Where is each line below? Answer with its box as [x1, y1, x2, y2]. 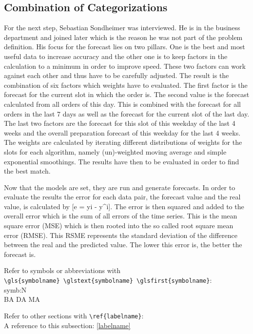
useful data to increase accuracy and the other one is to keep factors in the [4, 51, 228, 61]
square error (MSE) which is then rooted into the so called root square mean [4, 220, 234, 231]
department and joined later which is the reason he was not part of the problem [4, 32, 243, 42]
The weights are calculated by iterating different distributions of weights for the [4, 137, 242, 147]
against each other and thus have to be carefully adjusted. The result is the [4, 70, 229, 80]
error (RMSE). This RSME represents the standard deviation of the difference [4, 230, 237, 240]
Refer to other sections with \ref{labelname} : [4, 310, 144, 320]
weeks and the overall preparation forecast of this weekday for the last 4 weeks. [4, 127, 241, 138]
